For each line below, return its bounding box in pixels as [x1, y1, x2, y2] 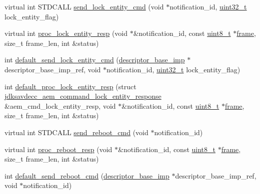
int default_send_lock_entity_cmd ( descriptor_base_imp [4, 54, 185, 65]
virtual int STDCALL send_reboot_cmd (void [4, 127, 148, 137]
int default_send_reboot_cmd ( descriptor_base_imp [4, 170, 169, 181]
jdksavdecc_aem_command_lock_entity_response [4, 91, 161, 101]
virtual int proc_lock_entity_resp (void [4, 28, 128, 38]
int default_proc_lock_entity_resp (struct [4, 81, 136, 91]
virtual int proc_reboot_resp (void [4, 144, 112, 154]
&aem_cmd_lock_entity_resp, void [4, 100, 116, 111]
